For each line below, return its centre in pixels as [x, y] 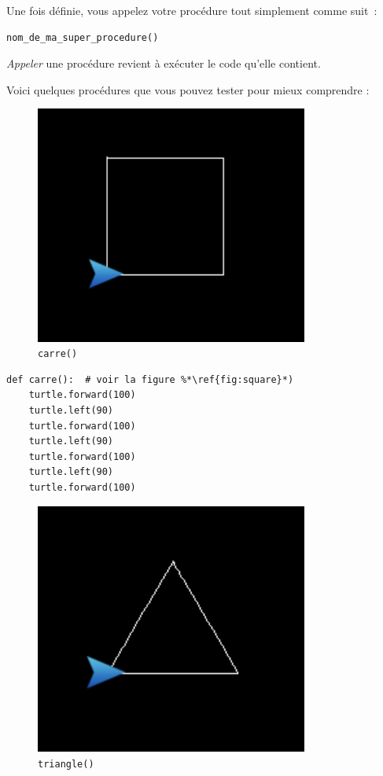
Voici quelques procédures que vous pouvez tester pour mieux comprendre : [188, 89]
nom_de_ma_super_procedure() [83, 37]
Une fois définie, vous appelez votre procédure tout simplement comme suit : [192, 10]
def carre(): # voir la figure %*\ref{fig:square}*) [150, 379]
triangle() [66, 765]
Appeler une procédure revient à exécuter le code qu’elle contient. [164, 63]
